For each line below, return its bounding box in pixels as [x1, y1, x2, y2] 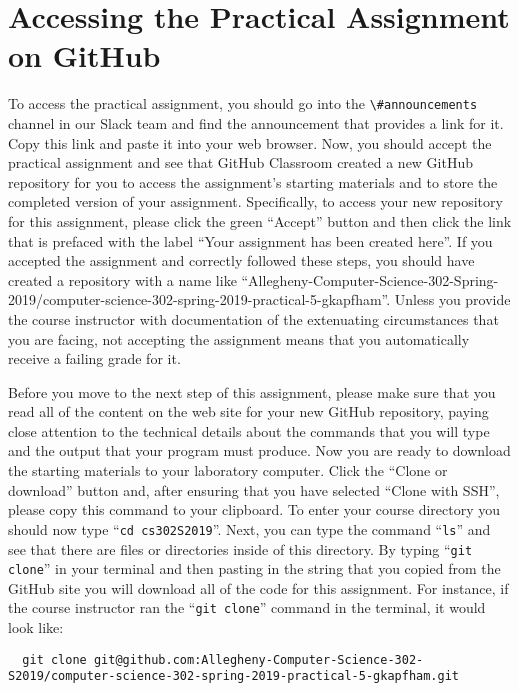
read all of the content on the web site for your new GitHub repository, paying [8, 401, 489, 422]
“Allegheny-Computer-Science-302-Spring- [241, 269, 499, 290]
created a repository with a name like [8, 269, 237, 290]
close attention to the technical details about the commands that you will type [8, 420, 490, 441]
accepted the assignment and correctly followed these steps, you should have [8, 250, 475, 271]
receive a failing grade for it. [8, 348, 181, 369]
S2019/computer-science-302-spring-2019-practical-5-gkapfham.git [8, 669, 460, 684]
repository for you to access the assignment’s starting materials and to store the [8, 171, 498, 192]
